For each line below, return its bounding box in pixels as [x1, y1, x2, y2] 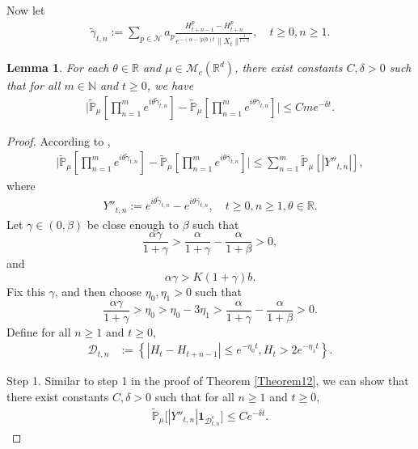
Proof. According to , [6, 132, 111, 149]
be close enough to [87, 215, 179, 232]
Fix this [6, 282, 45, 299]
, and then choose [54, 282, 142, 299]
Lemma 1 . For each [6, 59, 109, 76]
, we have [146, 77, 194, 94]
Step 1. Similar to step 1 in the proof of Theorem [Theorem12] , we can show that [6, 372, 409, 389]
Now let [6, 2, 45, 18]
